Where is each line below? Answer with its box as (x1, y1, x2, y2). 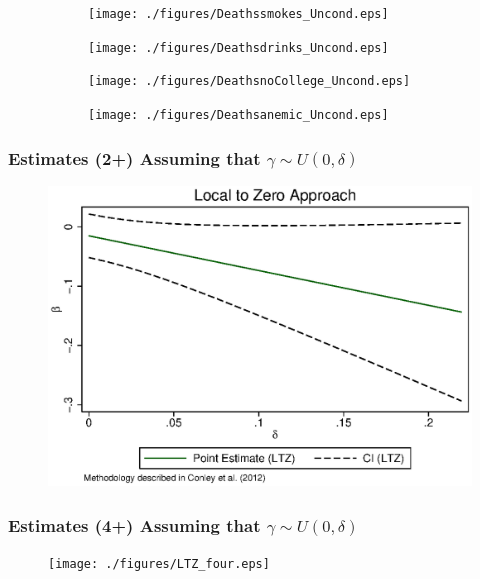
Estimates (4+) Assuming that (8, 512, 261, 537)
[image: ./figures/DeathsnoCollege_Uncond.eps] (88, 74, 411, 89)
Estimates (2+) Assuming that (8, 145, 261, 170)
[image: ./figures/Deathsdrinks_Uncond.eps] (88, 40, 389, 55)
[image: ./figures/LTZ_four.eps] (48, 557, 270, 572)
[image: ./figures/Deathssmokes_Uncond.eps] (88, 7, 389, 21)
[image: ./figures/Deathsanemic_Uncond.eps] (88, 107, 389, 122)
